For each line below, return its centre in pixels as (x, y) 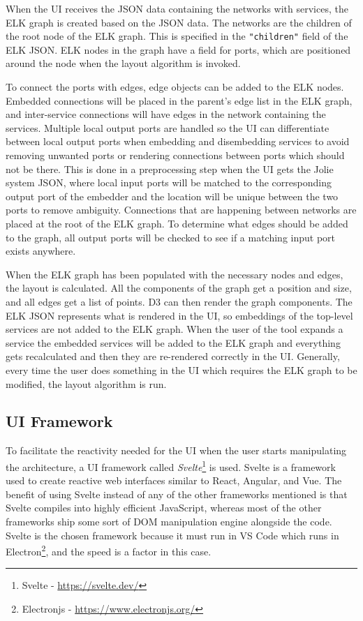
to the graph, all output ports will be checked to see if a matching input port (171, 237)
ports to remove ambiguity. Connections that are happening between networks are (181, 210)
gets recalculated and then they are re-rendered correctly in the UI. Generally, (173, 356)
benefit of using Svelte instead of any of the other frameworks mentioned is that (177, 494)
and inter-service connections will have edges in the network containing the (166, 114)
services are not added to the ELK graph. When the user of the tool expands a (175, 329)
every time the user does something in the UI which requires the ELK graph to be (181, 369)
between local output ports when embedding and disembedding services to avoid (178, 141)
